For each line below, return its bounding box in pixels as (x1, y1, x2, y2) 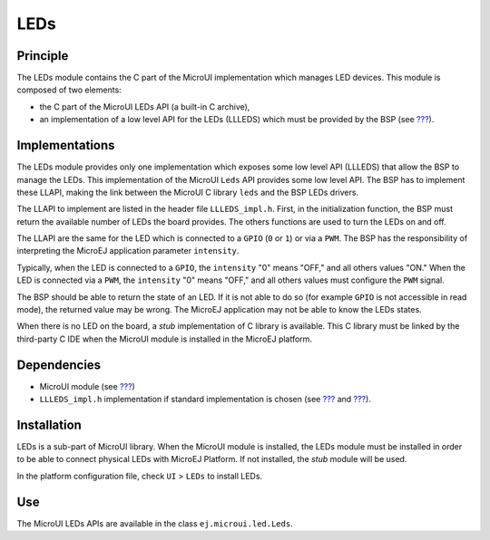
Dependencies (16, 357, 102, 372)
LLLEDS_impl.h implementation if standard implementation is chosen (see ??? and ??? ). (39, 394, 371, 405)
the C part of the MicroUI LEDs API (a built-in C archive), (39, 101, 250, 112)
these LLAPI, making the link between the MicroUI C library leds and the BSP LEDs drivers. (16, 187, 358, 198)
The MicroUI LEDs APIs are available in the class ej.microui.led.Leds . (16, 517, 294, 529)
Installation (16, 417, 82, 432)
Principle (16, 48, 69, 63)
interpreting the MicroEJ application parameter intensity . (16, 246, 240, 256)
